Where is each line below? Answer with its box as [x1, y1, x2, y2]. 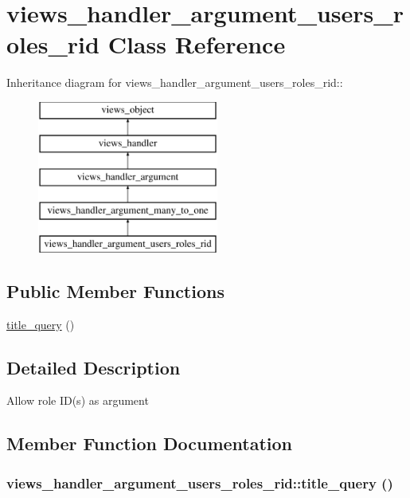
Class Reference [107, 28, 286, 61]
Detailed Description [6, 355, 181, 379]
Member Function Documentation [6, 431, 293, 456]
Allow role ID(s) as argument [6, 392, 149, 409]
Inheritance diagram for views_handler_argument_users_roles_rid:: [6, 74, 343, 91]
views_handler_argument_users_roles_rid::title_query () [6, 473, 393, 492]
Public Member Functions [6, 278, 225, 303]
